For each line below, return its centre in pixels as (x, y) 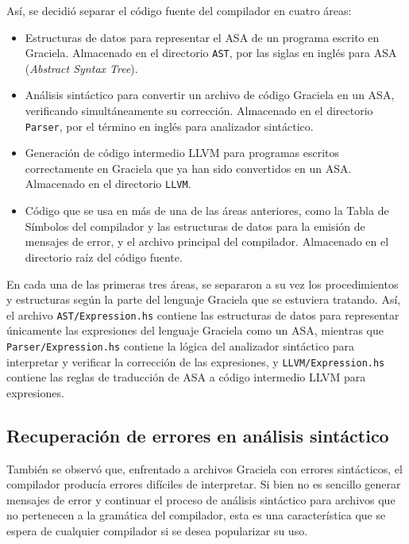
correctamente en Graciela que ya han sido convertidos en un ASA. (188, 168)
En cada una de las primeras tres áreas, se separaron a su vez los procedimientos (203, 283)
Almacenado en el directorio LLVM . (108, 184)
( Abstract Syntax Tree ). (81, 68)
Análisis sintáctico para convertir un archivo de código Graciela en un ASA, (210, 95)
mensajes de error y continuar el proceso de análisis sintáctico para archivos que (201, 499)
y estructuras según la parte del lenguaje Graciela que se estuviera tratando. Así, (204, 299)
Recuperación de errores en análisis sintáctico (198, 435)
